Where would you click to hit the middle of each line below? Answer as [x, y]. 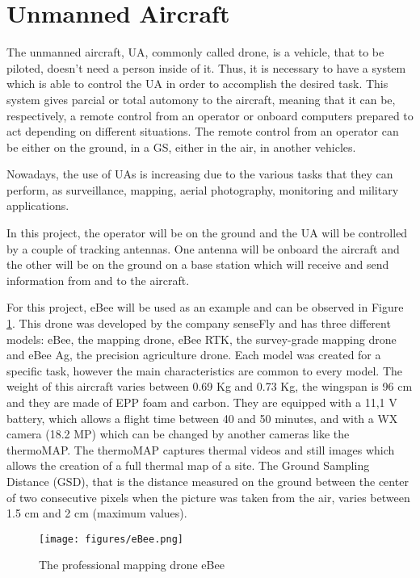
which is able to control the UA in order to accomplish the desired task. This [197, 84]
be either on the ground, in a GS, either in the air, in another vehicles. [181, 147]
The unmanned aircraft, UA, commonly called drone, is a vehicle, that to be [195, 52]
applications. [38, 205]
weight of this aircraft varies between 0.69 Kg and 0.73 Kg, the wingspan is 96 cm [210, 386]
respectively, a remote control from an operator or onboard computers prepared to [210, 115]
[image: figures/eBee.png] [111, 539]
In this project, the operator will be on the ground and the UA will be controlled [207, 233]
